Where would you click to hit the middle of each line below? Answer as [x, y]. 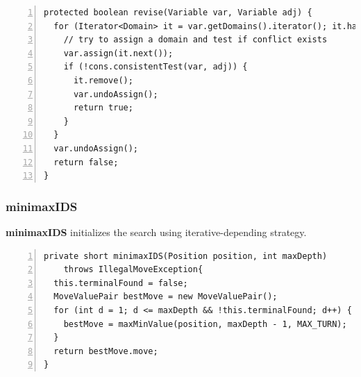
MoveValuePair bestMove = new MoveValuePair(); [166, 297]
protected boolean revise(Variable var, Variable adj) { [178, 12]
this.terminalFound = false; [121, 283]
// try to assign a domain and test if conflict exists [195, 40]
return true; [103, 108]
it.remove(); [103, 80]
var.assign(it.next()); [118, 53]
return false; [86, 162]
